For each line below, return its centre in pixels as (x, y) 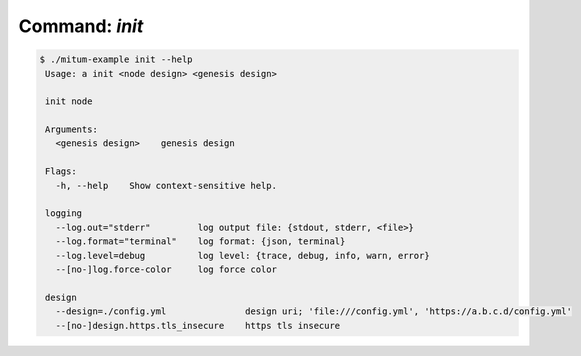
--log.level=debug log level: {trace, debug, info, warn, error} (242, 255)
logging (64, 213)
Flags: (61, 171)
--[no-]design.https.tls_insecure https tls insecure (198, 325)
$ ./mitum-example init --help (116, 59)
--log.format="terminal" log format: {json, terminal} (200, 241)
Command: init (81, 26)
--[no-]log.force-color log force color (166, 269)
